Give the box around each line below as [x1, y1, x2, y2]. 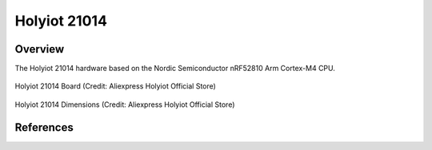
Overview [14, 42, 65, 56]
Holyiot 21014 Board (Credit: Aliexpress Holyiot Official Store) [14, 81, 216, 91]
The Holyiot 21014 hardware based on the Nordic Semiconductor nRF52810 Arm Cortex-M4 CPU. [14, 64, 336, 73]
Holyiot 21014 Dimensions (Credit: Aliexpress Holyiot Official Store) [14, 100, 235, 109]
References [14, 120, 74, 134]
